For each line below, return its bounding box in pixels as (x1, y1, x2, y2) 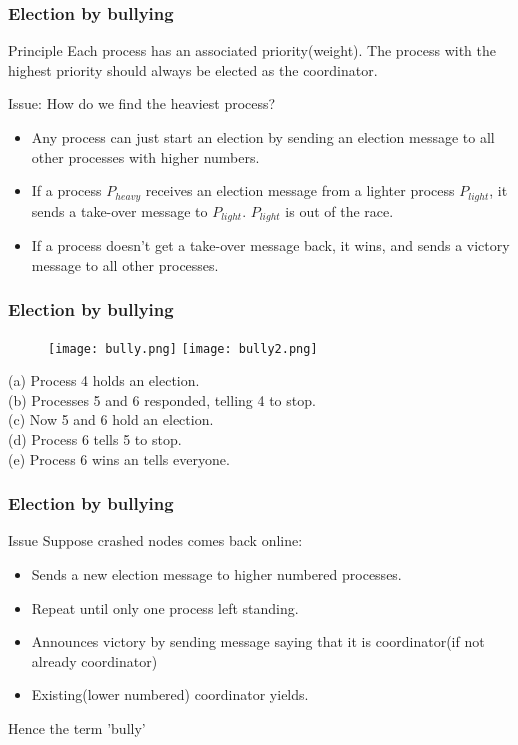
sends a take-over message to (31, 200, 208, 221)
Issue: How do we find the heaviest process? (8, 93, 276, 114)
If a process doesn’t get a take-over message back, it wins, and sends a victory (31, 235, 510, 256)
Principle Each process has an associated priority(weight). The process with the (8, 40, 497, 61)
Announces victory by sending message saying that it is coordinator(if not (31, 631, 485, 652)
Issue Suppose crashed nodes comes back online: (8, 530, 303, 551)
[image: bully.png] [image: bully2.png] (48, 341, 318, 356)
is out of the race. (285, 200, 394, 221)
